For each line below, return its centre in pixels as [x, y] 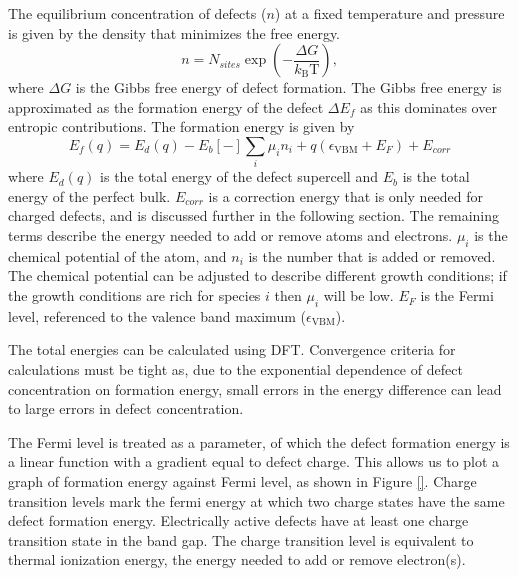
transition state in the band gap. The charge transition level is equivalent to [241, 539]
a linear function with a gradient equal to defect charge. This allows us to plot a [254, 461]
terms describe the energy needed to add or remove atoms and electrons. [230, 235]
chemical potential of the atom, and [117, 255]
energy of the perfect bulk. [89, 195]
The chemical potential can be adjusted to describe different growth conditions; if [257, 275]
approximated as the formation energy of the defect [166, 106]
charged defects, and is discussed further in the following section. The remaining [254, 215]
